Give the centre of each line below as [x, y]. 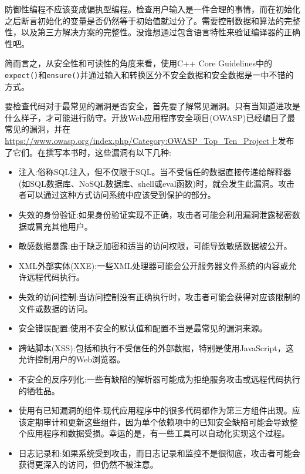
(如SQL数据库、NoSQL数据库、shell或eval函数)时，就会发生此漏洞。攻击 [157, 183]
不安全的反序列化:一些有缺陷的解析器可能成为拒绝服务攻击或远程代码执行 [159, 379]
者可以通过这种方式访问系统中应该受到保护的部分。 [117, 195]
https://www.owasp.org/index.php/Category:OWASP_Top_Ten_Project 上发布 [150, 140]
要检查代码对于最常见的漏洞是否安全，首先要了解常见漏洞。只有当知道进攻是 [152, 106]
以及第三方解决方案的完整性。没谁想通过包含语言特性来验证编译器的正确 [160, 32]
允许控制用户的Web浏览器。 [72, 359]
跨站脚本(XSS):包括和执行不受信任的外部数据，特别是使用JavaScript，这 [156, 347]
